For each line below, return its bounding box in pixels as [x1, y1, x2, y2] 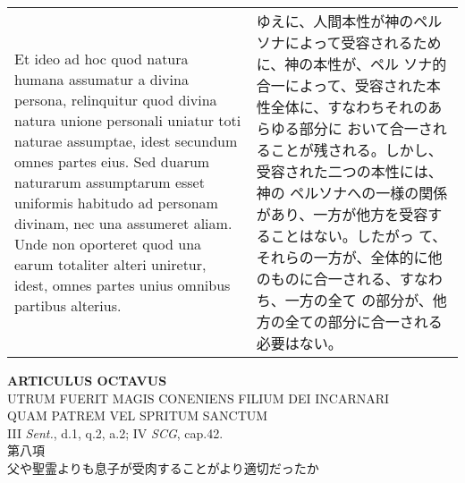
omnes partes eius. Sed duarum [14, 150, 210, 172]
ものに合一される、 [270, 268, 400, 289]
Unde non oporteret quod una [14, 233, 202, 254]
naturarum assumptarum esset [14, 171, 205, 192]
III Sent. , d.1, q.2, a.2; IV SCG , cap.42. [7, 423, 224, 442]
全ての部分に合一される [284, 311, 443, 332]
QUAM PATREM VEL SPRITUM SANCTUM [7, 406, 268, 425]
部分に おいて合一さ [299, 118, 433, 139]
